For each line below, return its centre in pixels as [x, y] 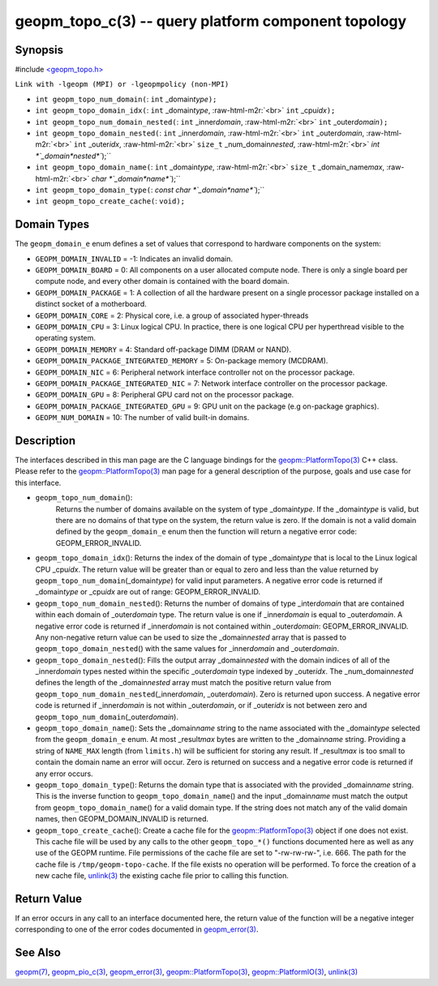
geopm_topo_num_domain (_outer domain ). [107, 717]
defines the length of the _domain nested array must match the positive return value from [183, 683]
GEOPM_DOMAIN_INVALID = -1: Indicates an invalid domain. [134, 259]
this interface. [38, 482]
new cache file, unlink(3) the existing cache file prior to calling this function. [162, 876]
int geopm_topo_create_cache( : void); [110, 201]
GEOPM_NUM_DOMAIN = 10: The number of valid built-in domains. [142, 418]
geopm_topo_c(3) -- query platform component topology [211, 21]
